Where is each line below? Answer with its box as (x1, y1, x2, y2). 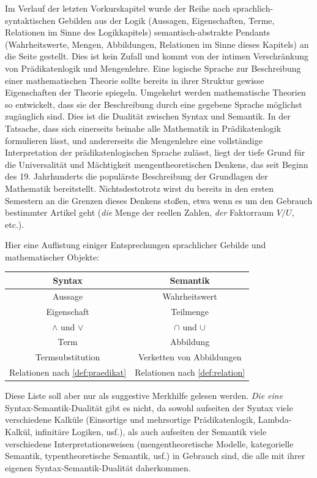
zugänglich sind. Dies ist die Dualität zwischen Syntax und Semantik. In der (5, 110, 291, 123)
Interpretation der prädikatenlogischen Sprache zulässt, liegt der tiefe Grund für (5, 146, 305, 159)
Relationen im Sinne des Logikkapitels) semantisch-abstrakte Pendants (5, 26, 270, 39)
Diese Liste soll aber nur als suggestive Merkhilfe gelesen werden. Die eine (5, 389, 283, 402)
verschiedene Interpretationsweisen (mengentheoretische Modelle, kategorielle (5, 437, 294, 450)
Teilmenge (171, 305, 209, 317)
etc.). (5, 218, 24, 230)
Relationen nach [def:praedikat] (9, 366, 127, 379)
